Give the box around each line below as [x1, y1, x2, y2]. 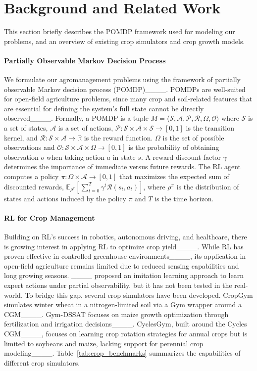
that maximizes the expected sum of [119, 171, 229, 182]
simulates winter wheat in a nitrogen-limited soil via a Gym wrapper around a [4, 299, 242, 310]
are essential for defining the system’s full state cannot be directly [4, 103, 204, 113]
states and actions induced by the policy [4, 193, 126, 203]
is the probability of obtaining [128, 142, 219, 152]
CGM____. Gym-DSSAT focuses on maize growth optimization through [4, 309, 229, 319]
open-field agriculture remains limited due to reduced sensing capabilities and [4, 260, 239, 271]
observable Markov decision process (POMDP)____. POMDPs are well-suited [4, 84, 246, 94]
